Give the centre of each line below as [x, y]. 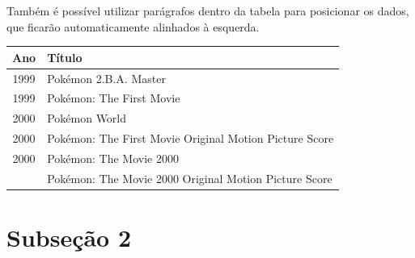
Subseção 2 [69, 237]
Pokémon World [87, 118]
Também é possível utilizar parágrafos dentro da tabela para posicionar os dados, [208, 10]
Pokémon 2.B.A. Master [106, 78]
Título [65, 57]
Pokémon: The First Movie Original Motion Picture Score [191, 138]
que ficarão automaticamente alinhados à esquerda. [133, 26]
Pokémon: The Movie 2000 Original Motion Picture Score [190, 178]
